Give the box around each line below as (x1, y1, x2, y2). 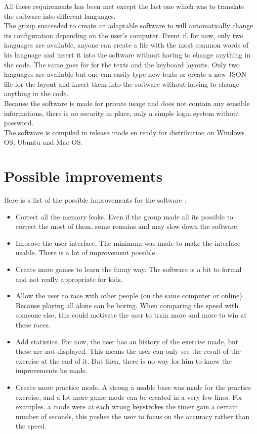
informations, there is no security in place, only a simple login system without (4, 108, 240, 118)
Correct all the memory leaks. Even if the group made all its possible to (15, 211, 233, 221)
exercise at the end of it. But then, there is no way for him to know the (15, 355, 232, 366)
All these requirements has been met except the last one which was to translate (4, 1, 245, 11)
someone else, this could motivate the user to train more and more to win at (15, 310, 247, 320)
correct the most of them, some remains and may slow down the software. (15, 221, 239, 231)
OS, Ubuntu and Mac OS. (4, 137, 83, 147)
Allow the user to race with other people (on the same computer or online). (15, 290, 244, 301)
